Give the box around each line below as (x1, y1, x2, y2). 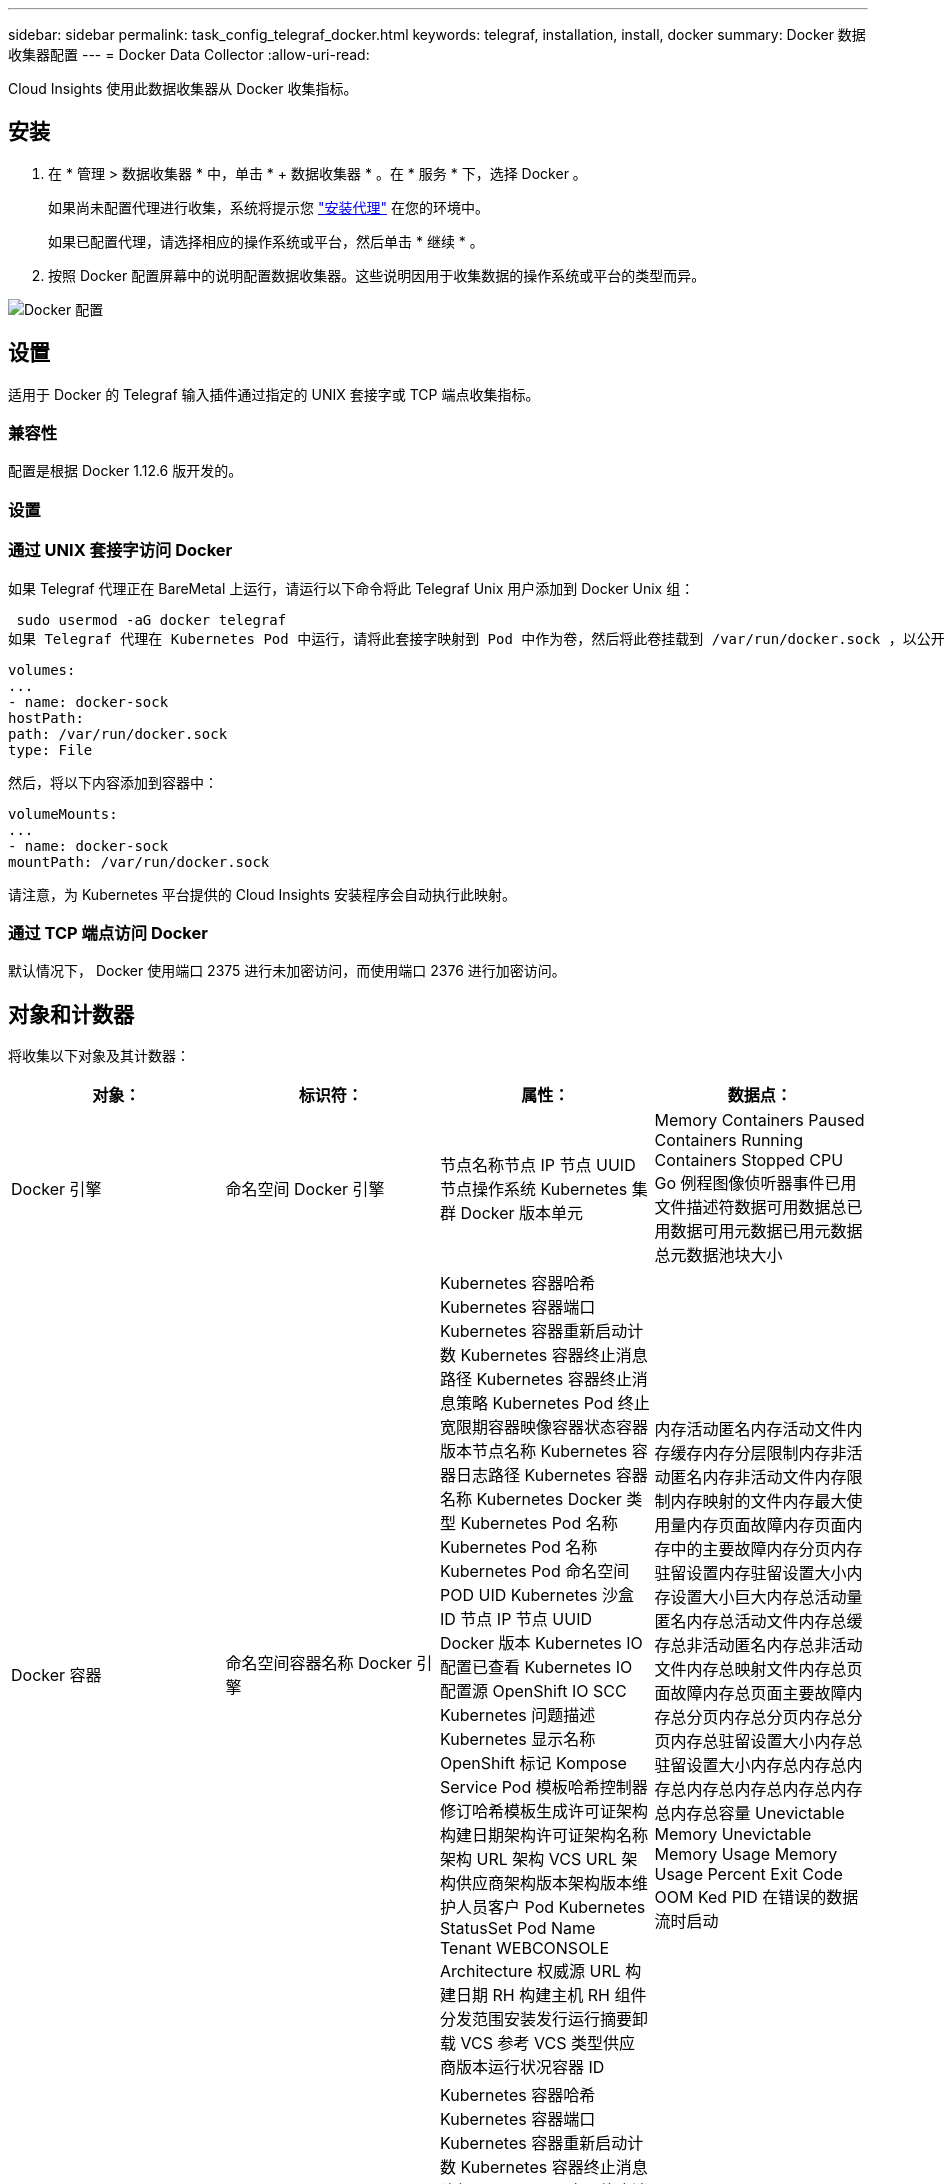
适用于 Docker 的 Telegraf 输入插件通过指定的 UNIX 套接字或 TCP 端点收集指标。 (8, 385, 540, 403)
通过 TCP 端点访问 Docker (8, 922, 208, 943)
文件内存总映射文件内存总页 (654, 1659, 863, 1680)
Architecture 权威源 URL (440, 1961, 621, 1982)
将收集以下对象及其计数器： (8, 1047, 190, 1065)
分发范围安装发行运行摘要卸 (440, 2009, 649, 2030)
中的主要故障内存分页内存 (670, 1539, 863, 1560)
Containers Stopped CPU (654, 1150, 844, 1171)
